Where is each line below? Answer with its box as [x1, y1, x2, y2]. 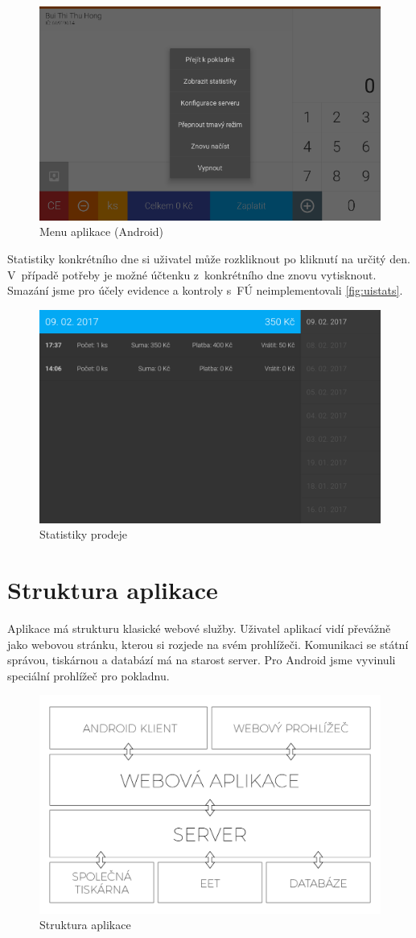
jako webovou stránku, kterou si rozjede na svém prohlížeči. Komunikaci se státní [7, 635, 409, 652]
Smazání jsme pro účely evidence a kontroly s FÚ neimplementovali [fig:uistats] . [7, 282, 403, 299]
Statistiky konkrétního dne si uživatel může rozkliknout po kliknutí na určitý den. [7, 250, 410, 267]
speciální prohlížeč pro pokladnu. [7, 667, 170, 684]
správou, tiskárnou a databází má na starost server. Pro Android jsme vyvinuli [7, 651, 396, 668]
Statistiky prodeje [39, 526, 128, 543]
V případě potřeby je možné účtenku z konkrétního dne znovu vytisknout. [7, 266, 377, 283]
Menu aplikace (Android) [39, 223, 164, 240]
